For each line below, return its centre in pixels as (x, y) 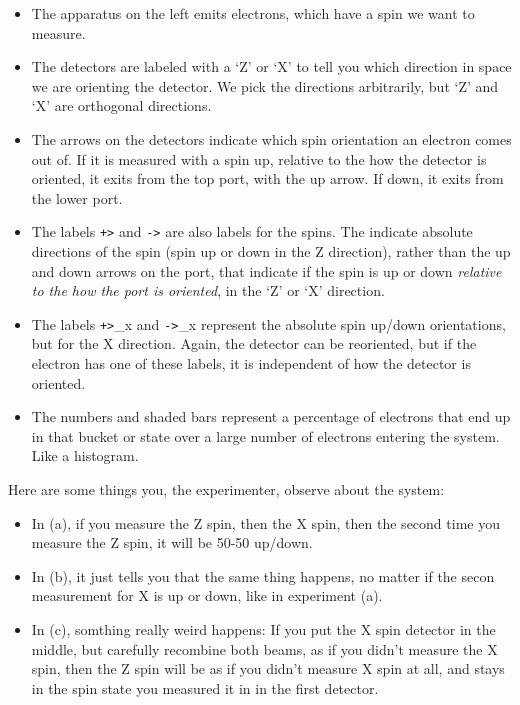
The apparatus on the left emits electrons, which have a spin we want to (253, 13)
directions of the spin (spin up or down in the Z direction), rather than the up (271, 251)
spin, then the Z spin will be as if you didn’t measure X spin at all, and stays (268, 668)
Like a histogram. (85, 455)
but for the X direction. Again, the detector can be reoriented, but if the (254, 343)
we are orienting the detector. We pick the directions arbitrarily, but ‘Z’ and (265, 85)
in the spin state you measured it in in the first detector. (205, 687)
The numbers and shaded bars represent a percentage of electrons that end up (271, 416)
